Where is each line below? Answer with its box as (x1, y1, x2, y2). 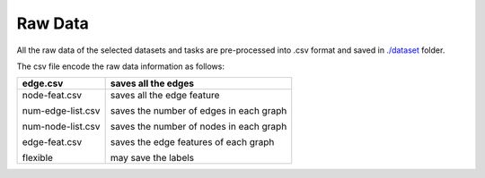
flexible (22, 152, 54, 165)
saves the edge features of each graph (110, 136, 275, 148)
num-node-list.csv (22, 121, 101, 133)
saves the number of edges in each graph (110, 105, 287, 117)
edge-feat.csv (22, 136, 83, 148)
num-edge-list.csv (22, 105, 101, 117)
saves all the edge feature (110, 89, 220, 102)
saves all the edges (110, 77, 195, 89)
